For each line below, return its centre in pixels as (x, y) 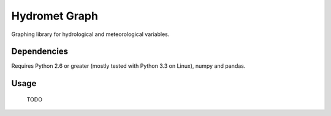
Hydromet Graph (55, 16)
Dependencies (40, 52)
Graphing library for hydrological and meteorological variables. (90, 34)
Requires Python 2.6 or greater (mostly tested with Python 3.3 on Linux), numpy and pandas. (128, 66)
